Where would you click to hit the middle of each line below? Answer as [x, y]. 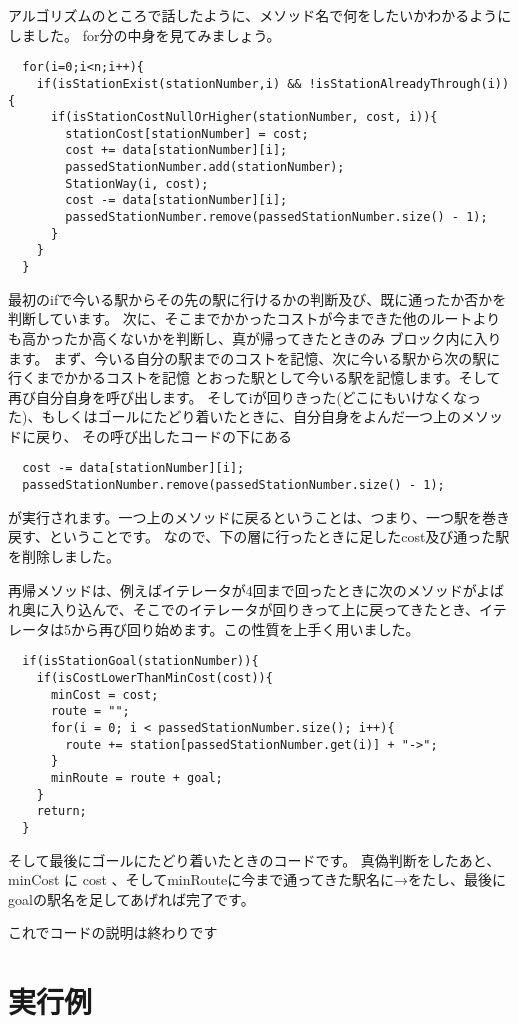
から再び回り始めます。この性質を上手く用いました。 [245, 628]
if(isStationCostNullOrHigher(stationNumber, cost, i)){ [244, 117]
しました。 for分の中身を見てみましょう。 [144, 34]
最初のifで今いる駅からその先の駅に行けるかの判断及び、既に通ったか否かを [257, 298]
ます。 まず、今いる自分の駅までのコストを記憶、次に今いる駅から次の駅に [254, 357]
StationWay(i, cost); [137, 183]
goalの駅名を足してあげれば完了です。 [131, 898]
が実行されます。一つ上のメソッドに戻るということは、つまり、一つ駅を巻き [259, 516]
